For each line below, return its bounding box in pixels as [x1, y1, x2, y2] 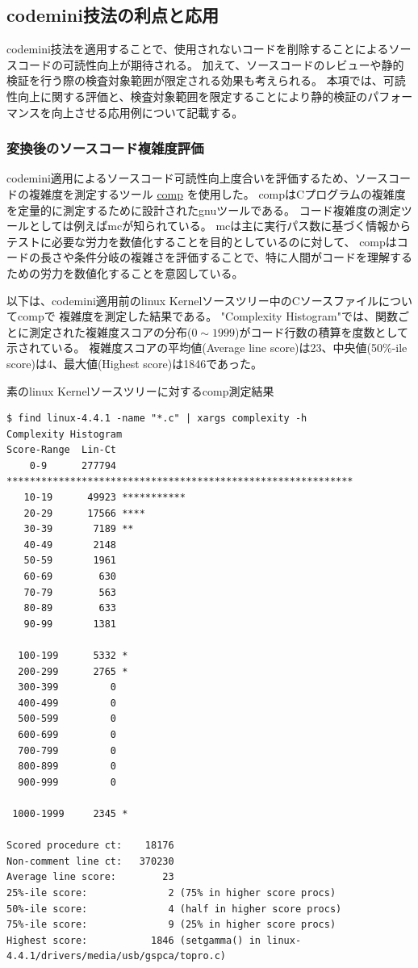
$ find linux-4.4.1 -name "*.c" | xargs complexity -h [6, 413, 307, 425]
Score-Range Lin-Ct [6, 444, 117, 456]
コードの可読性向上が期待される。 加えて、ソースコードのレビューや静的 [17, 56, 404, 73]
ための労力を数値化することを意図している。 [6, 264, 244, 281]
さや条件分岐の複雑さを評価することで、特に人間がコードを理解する [51, 249, 413, 266]
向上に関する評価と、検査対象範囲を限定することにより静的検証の [17, 87, 368, 104]
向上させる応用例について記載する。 [51, 103, 244, 120]
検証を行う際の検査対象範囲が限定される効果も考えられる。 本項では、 [6, 72, 383, 89]
